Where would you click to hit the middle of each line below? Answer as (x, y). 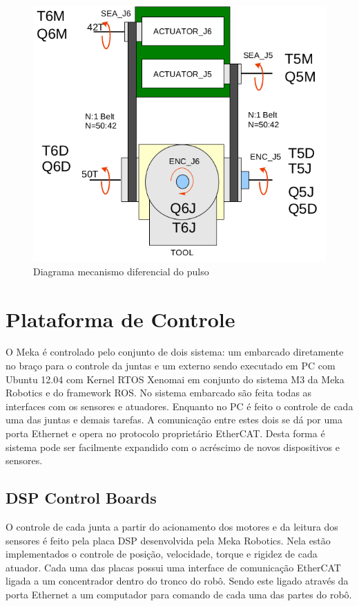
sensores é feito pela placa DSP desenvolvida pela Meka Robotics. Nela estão (168, 540)
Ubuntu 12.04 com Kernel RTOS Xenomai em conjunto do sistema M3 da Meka (175, 379)
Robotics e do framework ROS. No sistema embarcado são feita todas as (159, 393)
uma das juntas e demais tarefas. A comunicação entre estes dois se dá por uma (174, 420)
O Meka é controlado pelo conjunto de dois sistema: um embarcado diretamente (175, 352)
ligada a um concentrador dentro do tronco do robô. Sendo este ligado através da (177, 581)
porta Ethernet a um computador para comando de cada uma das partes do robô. (179, 594)
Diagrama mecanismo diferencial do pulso (121, 271)
